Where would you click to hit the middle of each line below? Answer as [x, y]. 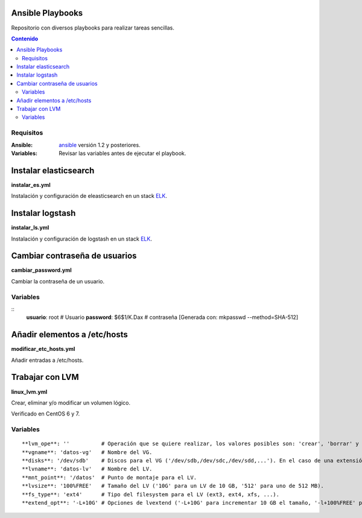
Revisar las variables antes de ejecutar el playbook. [122, 153]
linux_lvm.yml [29, 391]
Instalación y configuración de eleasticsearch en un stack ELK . [89, 196]
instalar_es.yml [31, 185]
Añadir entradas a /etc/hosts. [47, 360]
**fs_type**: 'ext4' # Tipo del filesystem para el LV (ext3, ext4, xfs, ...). [151, 494]
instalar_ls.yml [30, 228]
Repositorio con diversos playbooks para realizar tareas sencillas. [93, 28]
